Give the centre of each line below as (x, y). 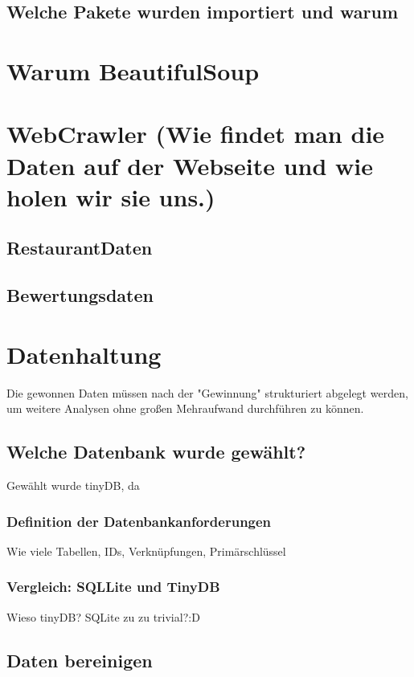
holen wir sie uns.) (111, 196)
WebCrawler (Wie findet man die (196, 134)
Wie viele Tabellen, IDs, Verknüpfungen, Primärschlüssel (146, 551)
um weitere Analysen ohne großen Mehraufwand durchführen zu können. (185, 408)
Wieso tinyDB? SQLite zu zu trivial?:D (103, 616)
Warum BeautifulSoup (133, 70)
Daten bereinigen (80, 660)
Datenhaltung (84, 354)
